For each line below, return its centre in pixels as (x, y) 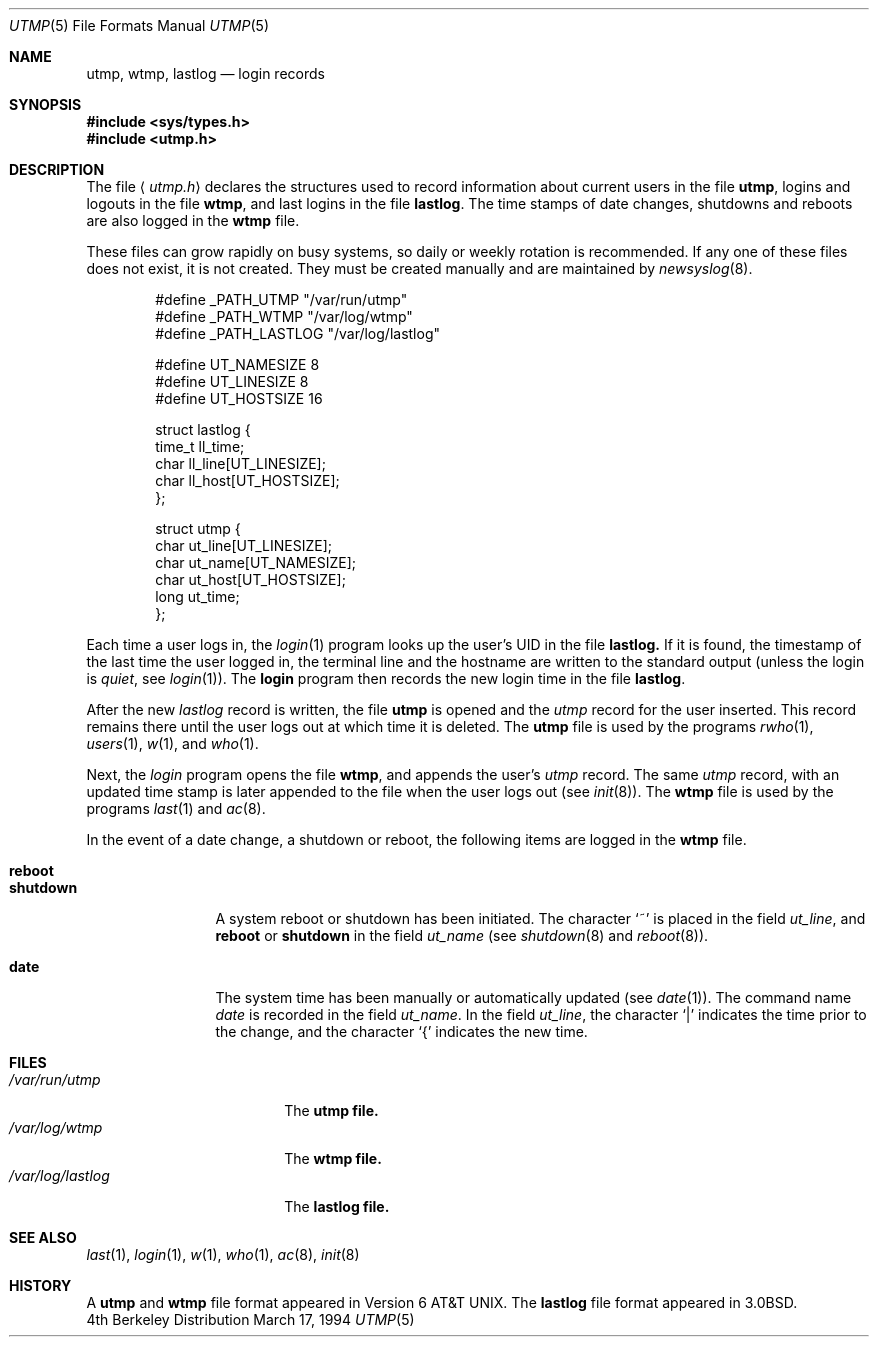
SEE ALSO (43, 1237)
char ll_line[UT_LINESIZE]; (240, 463)
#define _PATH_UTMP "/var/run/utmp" (281, 299)
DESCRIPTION (57, 169)
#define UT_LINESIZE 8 (232, 381)
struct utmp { (198, 528)
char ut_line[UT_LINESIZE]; (244, 545)
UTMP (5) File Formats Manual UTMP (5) (139, 25)
